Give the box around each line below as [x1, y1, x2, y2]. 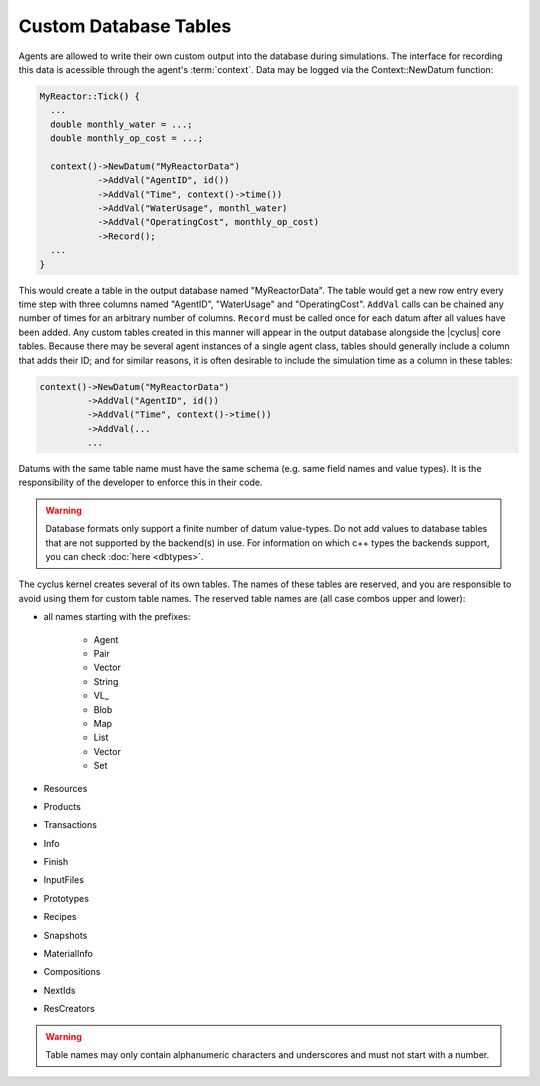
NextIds [43, 984, 76, 996]
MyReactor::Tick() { [39, 90, 140, 102]
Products [43, 800, 82, 812]
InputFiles [43, 874, 85, 886]
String [93, 675, 119, 687]
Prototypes [43, 892, 90, 904]
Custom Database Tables [18, 15, 232, 37]
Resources [43, 782, 88, 794]
